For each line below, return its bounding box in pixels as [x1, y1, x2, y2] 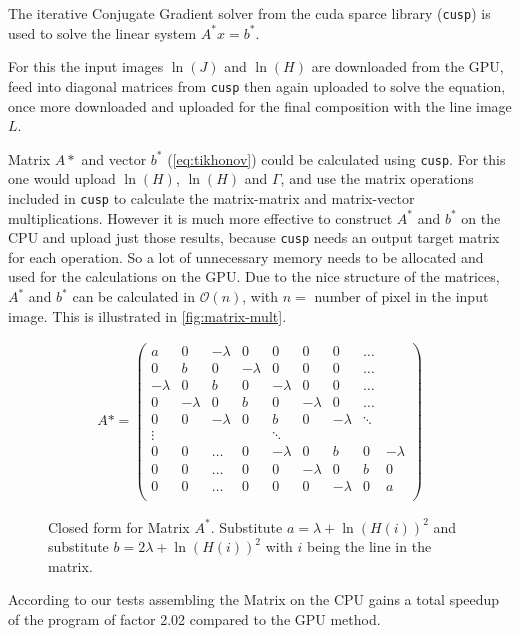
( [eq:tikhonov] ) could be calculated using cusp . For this [167, 148, 506, 169]
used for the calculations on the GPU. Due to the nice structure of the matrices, [8, 266, 500, 287]
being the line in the [307, 536, 432, 557]
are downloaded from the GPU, [311, 56, 504, 77]
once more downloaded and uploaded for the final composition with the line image [8, 95, 512, 116]
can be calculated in [72, 286, 195, 307]
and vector [81, 148, 147, 169]
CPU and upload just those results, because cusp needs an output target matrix [8, 227, 500, 248]
